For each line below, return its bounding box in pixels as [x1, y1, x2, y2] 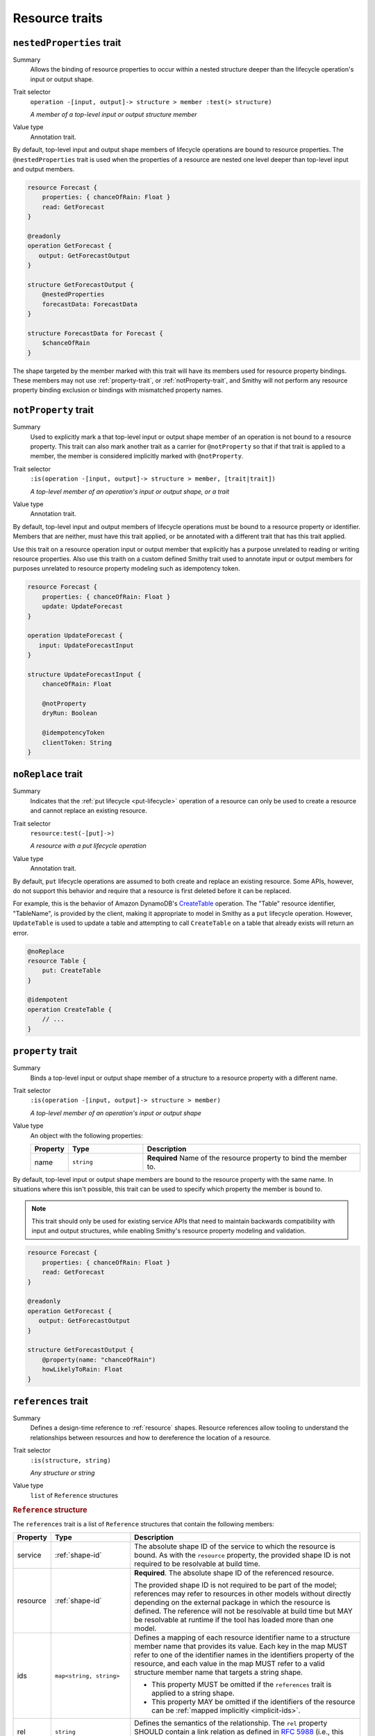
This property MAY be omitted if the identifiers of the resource [151, 1697, 356, 1707]
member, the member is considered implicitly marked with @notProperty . [30, 452, 244, 460]
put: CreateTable [42, 967, 101, 975]
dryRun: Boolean [42, 709, 97, 717]
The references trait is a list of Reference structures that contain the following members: [12, 1519, 274, 1528]
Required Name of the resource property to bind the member [147, 1153, 347, 1162]
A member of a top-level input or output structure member [30, 110, 197, 119]
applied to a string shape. [151, 1688, 235, 1698]
